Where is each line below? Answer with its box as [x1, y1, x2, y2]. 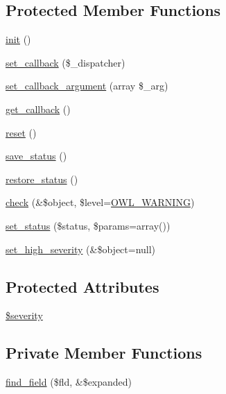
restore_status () [6, 171, 78, 186]
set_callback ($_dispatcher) [6, 55, 125, 69]
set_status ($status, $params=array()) [6, 218, 171, 232]
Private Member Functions [6, 342, 202, 363]
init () [6, 32, 31, 46]
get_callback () [6, 101, 71, 116]
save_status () [6, 148, 67, 163]
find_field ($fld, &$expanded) [6, 375, 132, 389]
